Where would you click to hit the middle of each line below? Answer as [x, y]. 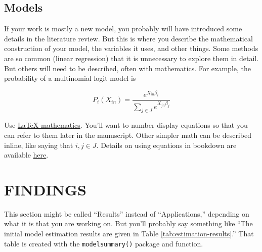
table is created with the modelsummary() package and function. [104, 243]
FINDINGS [45, 189]
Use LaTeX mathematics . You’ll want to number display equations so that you [126, 125]
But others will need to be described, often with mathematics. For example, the [127, 68]
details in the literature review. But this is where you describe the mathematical [128, 38]
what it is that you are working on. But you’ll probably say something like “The [128, 223]
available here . [26, 155]
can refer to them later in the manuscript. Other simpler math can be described [128, 135]
